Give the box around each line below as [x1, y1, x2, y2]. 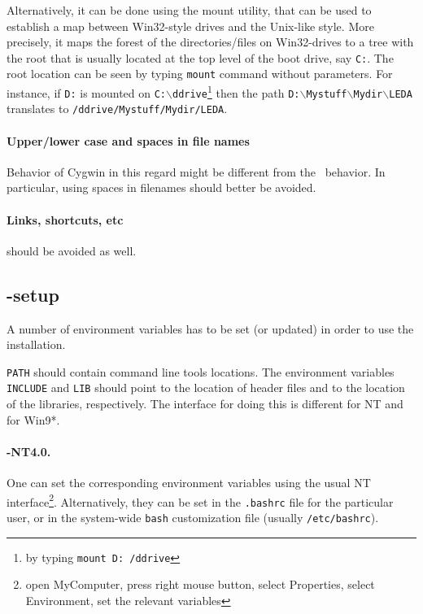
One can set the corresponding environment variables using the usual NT [7, 474, 371, 491]
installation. [7, 336, 66, 353]
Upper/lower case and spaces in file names [7, 132, 250, 149]
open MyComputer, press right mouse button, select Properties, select [25, 576, 375, 593]
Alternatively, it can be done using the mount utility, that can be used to [7, 2, 372, 18]
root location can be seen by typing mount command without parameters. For [7, 65, 393, 82]
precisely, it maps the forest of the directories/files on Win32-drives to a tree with [7, 33, 414, 50]
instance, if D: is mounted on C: [7, 84, 167, 101]
